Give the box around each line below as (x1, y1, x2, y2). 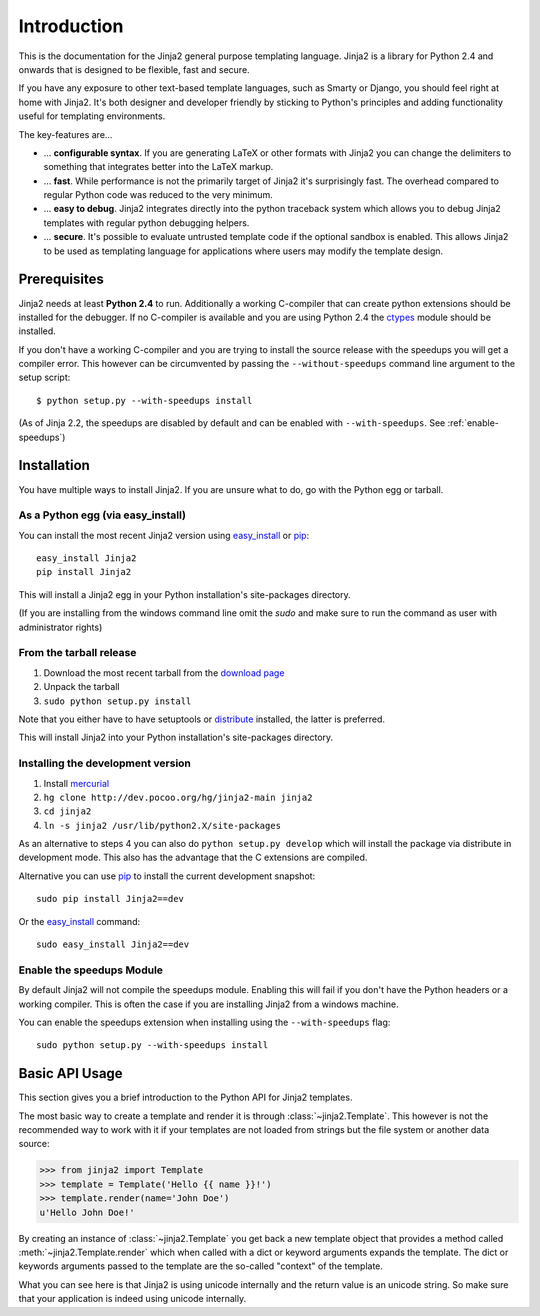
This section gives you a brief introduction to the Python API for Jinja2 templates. (18, 1091, 353, 1104)
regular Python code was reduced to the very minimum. (43, 189, 274, 201)
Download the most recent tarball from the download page (43, 666, 285, 679)
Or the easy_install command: (18, 915, 140, 927)
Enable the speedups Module (18, 963, 164, 977)
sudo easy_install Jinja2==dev (36, 939, 190, 950)
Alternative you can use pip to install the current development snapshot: (18, 870, 316, 882)
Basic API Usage (18, 1065, 124, 1082)
